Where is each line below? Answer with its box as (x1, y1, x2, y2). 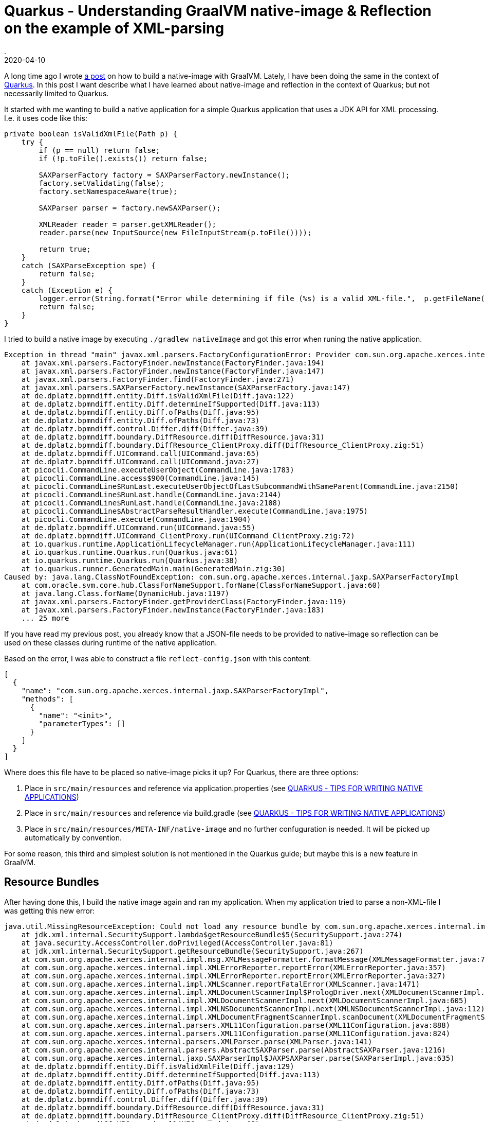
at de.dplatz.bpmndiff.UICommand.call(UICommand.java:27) (21, 457, 260, 466)
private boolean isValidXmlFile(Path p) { (4, 129, 178, 138)
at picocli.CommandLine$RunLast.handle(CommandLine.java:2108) (21, 498, 282, 507)
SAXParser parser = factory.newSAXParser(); (39, 203, 221, 212)
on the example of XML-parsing (4, 20, 225, 37)
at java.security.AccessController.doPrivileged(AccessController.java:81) (21, 938, 333, 947)
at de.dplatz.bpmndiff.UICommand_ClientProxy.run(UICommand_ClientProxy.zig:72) (21, 531, 355, 540)
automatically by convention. (25, 833, 122, 842)
